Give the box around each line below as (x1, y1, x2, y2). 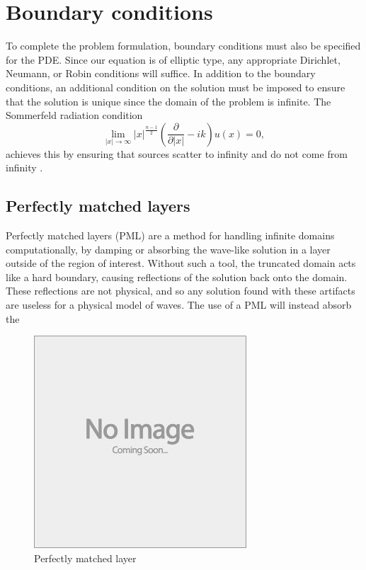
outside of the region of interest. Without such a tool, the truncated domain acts (6, 256, 356, 270)
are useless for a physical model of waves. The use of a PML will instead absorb (6, 297, 352, 312)
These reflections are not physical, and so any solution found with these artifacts (6, 283, 355, 298)
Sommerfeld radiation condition (6, 108, 143, 122)
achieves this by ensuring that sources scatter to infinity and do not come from (6, 146, 348, 161)
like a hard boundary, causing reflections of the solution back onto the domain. (6, 269, 348, 284)
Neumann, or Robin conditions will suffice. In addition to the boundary (6, 66, 316, 81)
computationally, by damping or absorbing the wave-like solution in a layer (6, 241, 331, 256)
